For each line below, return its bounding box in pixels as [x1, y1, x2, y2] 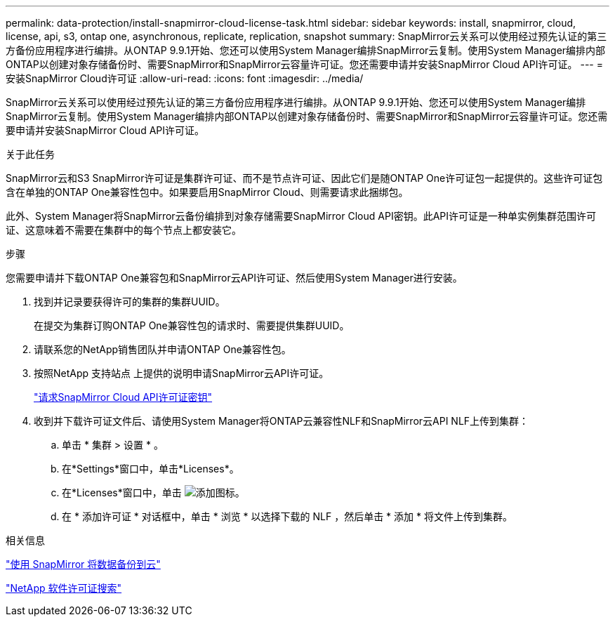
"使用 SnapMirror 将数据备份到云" [6, 558, 161, 570]
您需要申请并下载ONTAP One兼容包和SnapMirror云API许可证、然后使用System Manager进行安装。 [6, 272, 463, 284]
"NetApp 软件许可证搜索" [6, 582, 122, 594]
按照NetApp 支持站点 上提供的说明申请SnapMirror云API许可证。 [34, 367, 329, 379]
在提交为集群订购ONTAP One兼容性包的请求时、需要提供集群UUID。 [34, 319, 350, 331]
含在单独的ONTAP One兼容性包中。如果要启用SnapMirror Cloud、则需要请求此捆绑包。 [6, 186, 409, 198]
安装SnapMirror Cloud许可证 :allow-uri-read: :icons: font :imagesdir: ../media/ [6, 72, 364, 84]
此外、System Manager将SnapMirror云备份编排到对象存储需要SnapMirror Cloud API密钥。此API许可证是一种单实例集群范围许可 [6, 210, 596, 222]
